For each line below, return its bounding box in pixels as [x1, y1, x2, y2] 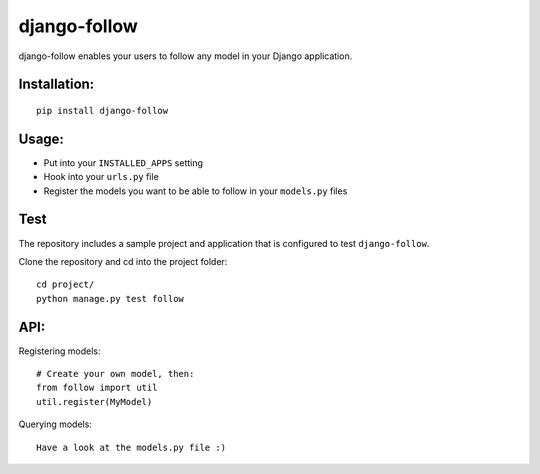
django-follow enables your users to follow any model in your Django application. [18, 50, 353, 62]
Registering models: [18, 345, 101, 357]
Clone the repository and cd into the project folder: [18, 255, 228, 267]
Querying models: [18, 418, 92, 430]
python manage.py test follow [36, 293, 185, 304]
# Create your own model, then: [36, 368, 195, 380]
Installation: [18, 76, 95, 93]
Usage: [18, 130, 65, 147]
